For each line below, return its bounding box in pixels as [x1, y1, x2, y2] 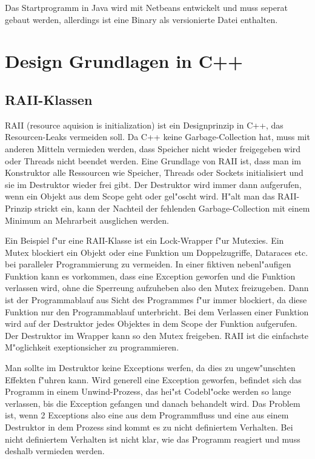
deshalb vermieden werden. [5, 444, 105, 457]
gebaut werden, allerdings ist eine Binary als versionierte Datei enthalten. [5, 13, 278, 25]
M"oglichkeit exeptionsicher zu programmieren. [5, 341, 179, 353]
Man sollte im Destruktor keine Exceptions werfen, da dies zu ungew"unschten [5, 361, 296, 374]
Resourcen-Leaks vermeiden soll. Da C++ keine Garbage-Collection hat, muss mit [5, 130, 310, 143]
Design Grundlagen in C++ [5, 49, 244, 73]
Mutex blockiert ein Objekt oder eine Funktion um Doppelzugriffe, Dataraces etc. [5, 246, 308, 258]
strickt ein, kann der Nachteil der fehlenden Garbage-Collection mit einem [35, 201, 310, 214]
